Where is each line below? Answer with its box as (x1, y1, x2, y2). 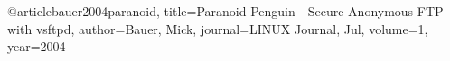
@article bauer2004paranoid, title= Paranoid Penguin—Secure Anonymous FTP (7, 2, 444, 20)
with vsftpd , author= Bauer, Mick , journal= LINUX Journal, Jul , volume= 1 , (7, 19, 428, 38)
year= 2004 (7, 37, 66, 56)
